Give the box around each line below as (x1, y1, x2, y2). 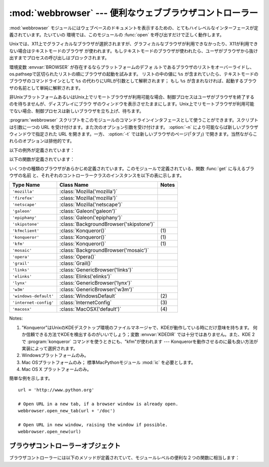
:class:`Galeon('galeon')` (59, 208, 117, 215)
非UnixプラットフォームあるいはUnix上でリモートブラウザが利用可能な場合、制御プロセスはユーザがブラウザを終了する (9, 94, 255, 100)
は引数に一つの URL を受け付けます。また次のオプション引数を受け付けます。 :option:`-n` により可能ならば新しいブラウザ (9, 124, 259, 130)
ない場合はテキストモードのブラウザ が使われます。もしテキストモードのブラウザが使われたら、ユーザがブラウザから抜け (9, 48, 259, 54)
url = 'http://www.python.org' (18, 387, 95, 393)
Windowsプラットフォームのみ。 (21, 352, 89, 358)
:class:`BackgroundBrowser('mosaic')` (59, 247, 149, 254)
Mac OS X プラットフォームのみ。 (21, 366, 92, 372)
